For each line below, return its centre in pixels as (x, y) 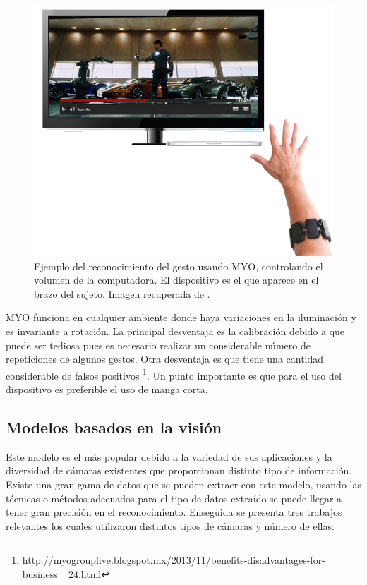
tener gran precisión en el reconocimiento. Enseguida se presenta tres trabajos (174, 512)
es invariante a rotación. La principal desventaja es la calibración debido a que (175, 331)
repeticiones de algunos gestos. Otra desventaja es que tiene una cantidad (165, 359)
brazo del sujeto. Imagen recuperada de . (122, 293)
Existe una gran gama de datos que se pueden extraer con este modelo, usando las (183, 484)
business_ (44, 573)
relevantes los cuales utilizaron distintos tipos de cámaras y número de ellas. (170, 525)
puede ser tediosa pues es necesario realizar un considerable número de (158, 345)
